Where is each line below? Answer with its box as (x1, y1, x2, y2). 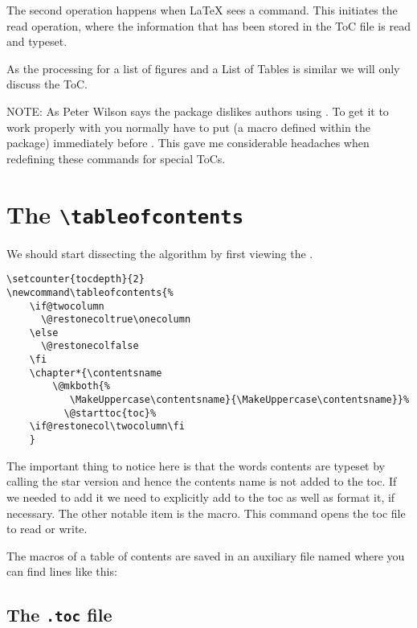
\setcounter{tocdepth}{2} (6, 273, 145, 285)
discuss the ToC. (6, 76, 88, 92)
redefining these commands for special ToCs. (6, 150, 226, 166)
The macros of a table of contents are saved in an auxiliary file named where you (6, 547, 405, 564)
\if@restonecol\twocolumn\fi (29, 421, 185, 433)
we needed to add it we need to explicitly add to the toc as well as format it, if (6, 488, 395, 505)
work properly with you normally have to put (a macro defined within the (6, 118, 370, 135)
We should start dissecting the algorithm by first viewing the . (6, 244, 313, 261)
